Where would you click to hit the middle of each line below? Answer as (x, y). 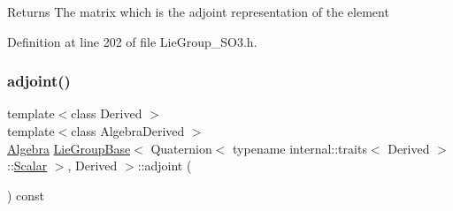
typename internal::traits (300, 148)
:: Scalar (27, 166)
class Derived (107, 113)
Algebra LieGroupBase (69, 148)
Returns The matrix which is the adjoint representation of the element (198, 11)
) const (26, 195)
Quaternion (181, 148)
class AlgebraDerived (128, 131)
